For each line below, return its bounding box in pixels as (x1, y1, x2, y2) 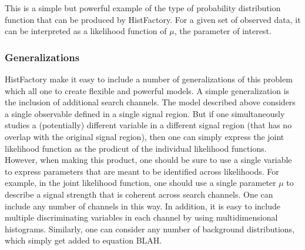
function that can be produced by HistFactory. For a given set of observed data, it (5, 13, 301, 25)
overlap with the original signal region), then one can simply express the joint (5, 130, 284, 142)
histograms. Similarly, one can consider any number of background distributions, (5, 222, 295, 235)
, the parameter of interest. (174, 25, 272, 37)
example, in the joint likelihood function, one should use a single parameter (5, 176, 276, 189)
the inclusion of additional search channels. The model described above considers (5, 96, 296, 108)
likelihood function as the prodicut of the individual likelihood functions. (5, 142, 267, 154)
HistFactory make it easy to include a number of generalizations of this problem (5, 73, 293, 85)
